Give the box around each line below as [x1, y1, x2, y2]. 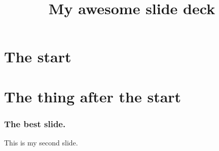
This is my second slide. [4, 137, 78, 148]
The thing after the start [4, 86, 181, 106]
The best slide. [4, 117, 66, 130]
